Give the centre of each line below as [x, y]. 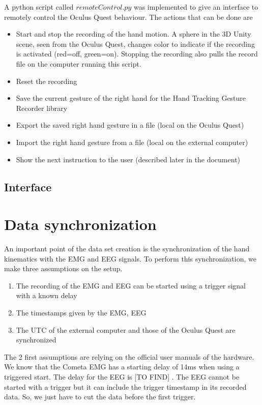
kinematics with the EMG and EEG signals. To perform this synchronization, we [130, 258]
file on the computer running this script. [79, 63]
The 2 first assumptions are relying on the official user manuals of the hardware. [129, 356]
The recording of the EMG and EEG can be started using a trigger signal [131, 285]
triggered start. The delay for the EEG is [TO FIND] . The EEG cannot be [122, 376]
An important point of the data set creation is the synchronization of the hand [127, 249]
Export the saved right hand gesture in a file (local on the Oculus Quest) [130, 125]
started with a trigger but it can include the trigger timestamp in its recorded [125, 386]
